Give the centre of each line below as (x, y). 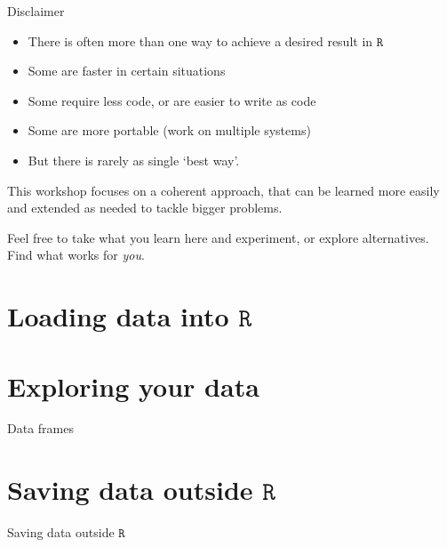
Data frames (40, 428)
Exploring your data (133, 386)
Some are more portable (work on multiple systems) (169, 130)
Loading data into (118, 316)
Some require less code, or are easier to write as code (172, 100)
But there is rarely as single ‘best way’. (134, 160)
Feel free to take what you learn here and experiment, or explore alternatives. (218, 237)
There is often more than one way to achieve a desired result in (200, 40)
